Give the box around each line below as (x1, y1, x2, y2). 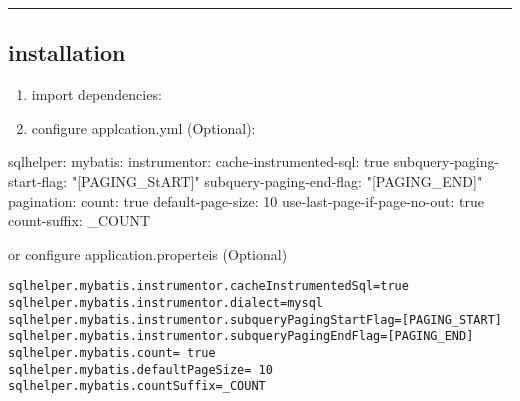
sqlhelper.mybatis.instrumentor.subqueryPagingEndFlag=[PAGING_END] (8, 329, 474, 344)
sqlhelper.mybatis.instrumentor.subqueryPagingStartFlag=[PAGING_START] (8, 312, 502, 327)
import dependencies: (31, 84, 162, 105)
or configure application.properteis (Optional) (8, 243, 288, 264)
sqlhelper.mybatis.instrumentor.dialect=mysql (8, 296, 323, 311)
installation (8, 37, 126, 68)
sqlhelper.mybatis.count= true (8, 345, 216, 360)
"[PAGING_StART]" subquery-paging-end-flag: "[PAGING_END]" (71, 170, 483, 191)
